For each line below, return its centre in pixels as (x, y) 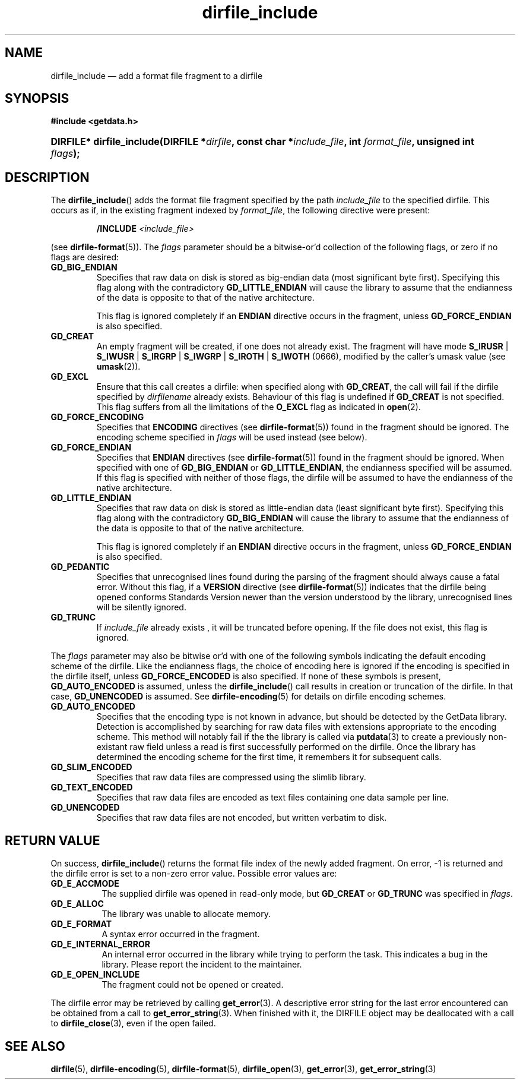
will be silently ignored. (141, 607)
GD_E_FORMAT (81, 924)
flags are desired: (85, 257)
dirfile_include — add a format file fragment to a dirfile (157, 75)
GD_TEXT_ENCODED (92, 787)
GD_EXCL (69, 377)
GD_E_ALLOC (77, 904)
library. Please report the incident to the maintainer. (202, 965)
